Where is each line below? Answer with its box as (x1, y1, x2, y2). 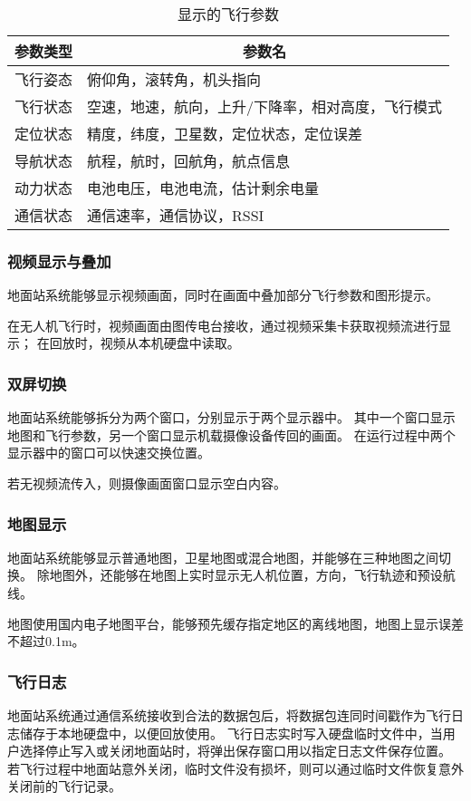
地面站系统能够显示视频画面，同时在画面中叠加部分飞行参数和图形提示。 (7, 285, 438, 304)
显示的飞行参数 (178, 4, 280, 24)
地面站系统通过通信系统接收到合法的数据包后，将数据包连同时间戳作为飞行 (7, 706, 451, 724)
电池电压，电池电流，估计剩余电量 (87, 178, 320, 198)
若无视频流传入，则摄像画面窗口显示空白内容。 (7, 474, 286, 492)
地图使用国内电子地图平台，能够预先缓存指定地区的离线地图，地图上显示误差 (7, 613, 464, 632)
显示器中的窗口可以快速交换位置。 (7, 443, 210, 462)
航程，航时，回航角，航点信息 (87, 150, 291, 171)
